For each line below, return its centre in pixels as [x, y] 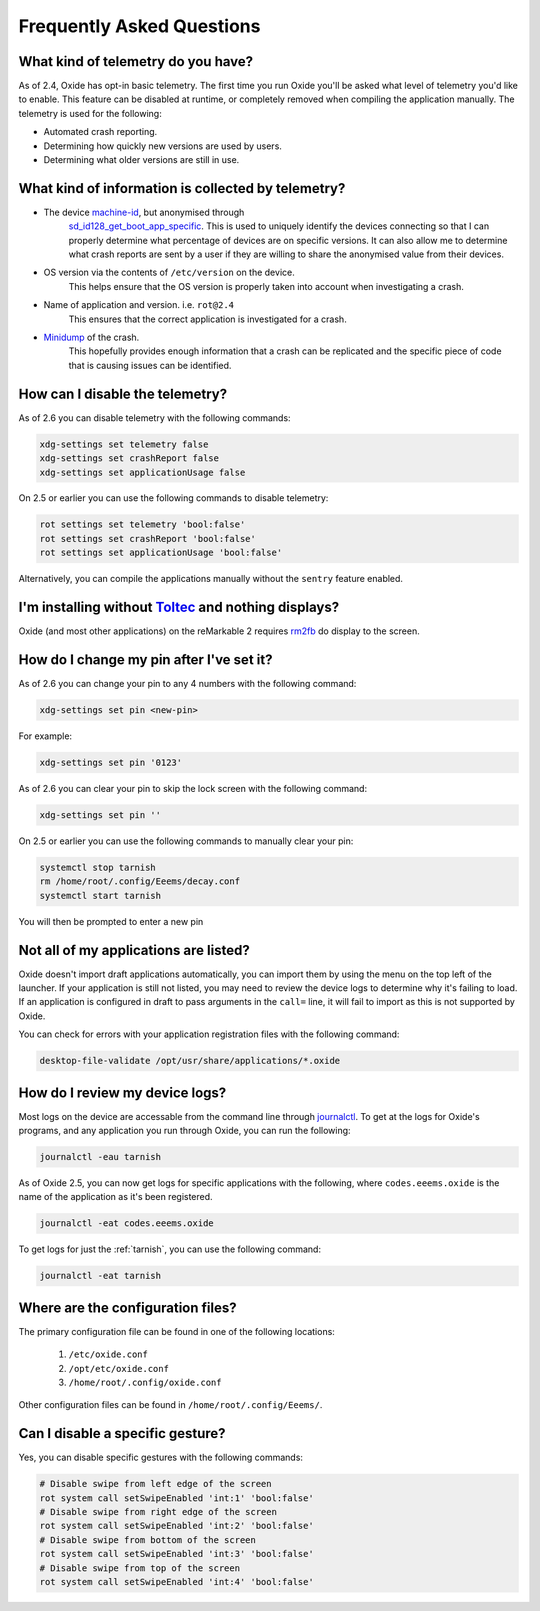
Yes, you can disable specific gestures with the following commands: [161, 1457]
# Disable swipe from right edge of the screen [158, 1512]
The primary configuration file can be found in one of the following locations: [176, 1331]
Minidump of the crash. [91, 337]
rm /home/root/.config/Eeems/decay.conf [139, 881]
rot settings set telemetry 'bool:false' [142, 524]
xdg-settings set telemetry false [124, 444]
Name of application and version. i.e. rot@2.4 [139, 305]
